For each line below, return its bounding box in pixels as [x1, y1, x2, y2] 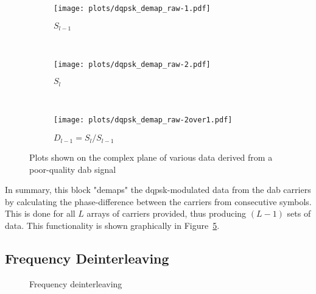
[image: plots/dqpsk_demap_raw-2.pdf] [54, 60, 211, 69]
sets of [287, 207, 311, 220]
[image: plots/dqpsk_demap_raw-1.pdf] [54, 4, 211, 13]
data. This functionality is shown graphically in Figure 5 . [5, 219, 220, 232]
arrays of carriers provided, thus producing [86, 207, 247, 220]
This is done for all [5, 207, 75, 220]
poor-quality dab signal [29, 163, 116, 175]
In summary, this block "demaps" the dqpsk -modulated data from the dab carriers [5, 183, 311, 196]
